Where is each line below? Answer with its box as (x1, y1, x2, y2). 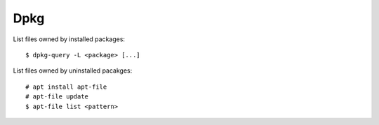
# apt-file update (25, 93, 89, 101)
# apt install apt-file (25, 82, 107, 91)
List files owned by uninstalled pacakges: (13, 66, 133, 75)
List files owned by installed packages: (13, 35, 126, 43)
